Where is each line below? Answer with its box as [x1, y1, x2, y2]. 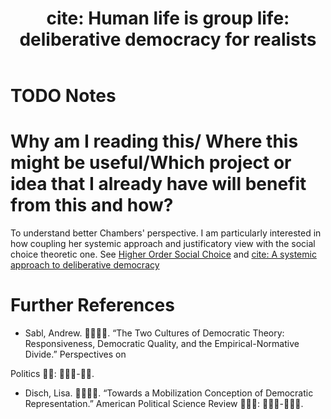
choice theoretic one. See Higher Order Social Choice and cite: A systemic [10, 248, 317, 261]
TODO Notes [10, 85, 117, 107]
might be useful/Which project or [10, 152, 292, 174]
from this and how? [10, 194, 174, 217]
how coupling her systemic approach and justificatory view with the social [10, 238, 316, 250]
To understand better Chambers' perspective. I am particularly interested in [10, 227, 322, 239]
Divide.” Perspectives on [24, 348, 127, 361]
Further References [10, 294, 175, 317]
